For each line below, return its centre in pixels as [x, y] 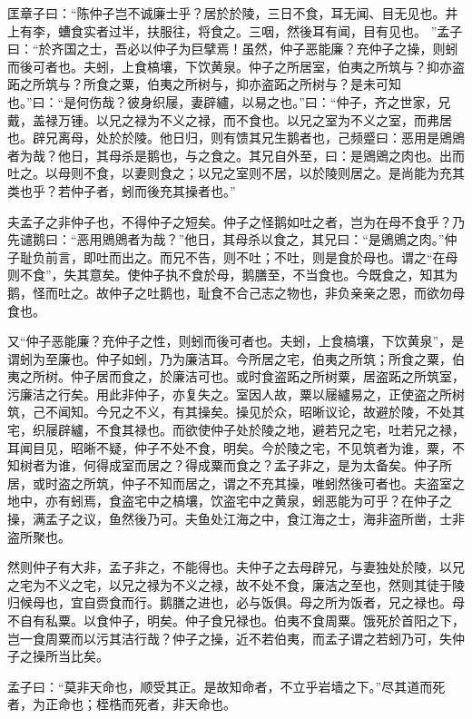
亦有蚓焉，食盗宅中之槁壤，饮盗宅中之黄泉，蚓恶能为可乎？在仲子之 [248, 501]
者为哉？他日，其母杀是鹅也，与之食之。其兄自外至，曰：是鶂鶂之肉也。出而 [236, 155]
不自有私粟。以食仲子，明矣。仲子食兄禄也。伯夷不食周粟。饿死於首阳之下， [236, 620]
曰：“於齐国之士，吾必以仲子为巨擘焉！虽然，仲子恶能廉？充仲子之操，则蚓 [233, 49]
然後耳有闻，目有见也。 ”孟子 [374, 30]
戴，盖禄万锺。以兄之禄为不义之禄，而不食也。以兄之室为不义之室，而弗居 [230, 119]
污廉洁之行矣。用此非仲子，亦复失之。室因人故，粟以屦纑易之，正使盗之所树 [236, 394]
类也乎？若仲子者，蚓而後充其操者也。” [122, 190]
